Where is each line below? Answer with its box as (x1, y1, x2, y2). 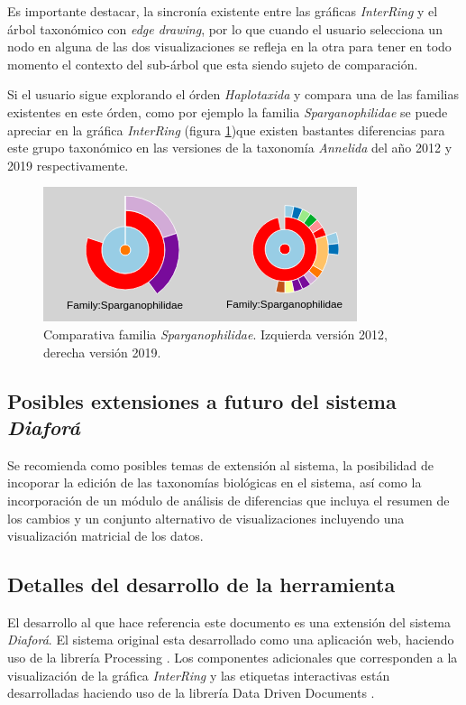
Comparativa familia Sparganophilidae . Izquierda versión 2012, (43, 324, 388, 343)
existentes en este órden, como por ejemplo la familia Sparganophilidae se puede (7, 102, 448, 121)
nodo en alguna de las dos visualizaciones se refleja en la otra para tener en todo (7, 37, 452, 56)
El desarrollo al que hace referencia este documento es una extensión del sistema (7, 612, 451, 631)
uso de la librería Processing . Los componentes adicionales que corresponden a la (7, 648, 458, 667)
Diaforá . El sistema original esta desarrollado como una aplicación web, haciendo (7, 630, 454, 649)
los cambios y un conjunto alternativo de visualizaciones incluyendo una (7, 508, 405, 527)
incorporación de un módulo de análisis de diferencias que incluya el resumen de (7, 490, 450, 509)
